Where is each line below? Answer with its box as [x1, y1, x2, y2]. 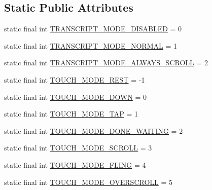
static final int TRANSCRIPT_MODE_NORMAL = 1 [4, 40, 177, 51]
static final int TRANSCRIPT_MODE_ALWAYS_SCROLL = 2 [4, 57, 208, 68]
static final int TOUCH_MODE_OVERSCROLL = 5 [4, 176, 173, 187]
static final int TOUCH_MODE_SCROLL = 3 [4, 142, 152, 153]
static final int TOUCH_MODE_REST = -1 [4, 74, 145, 85]
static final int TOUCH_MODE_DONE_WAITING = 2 [4, 125, 183, 136]
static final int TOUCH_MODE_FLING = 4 [4, 159, 146, 170]
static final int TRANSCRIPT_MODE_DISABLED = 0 [4, 23, 182, 34]
